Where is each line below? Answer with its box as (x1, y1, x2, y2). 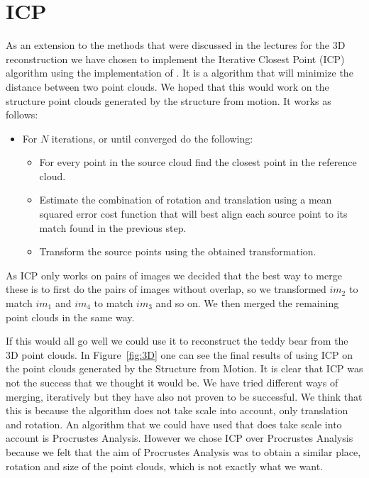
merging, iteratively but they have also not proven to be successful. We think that (6, 389, 363, 404)
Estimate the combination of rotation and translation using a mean (39, 192, 332, 207)
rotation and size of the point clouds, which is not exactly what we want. (6, 458, 324, 473)
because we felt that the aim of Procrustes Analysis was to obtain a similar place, (6, 444, 361, 459)
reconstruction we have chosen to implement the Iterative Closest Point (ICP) (6, 51, 345, 66)
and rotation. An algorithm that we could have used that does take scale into (6, 416, 342, 431)
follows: (6, 107, 38, 122)
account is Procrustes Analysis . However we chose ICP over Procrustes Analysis (6, 430, 353, 445)
